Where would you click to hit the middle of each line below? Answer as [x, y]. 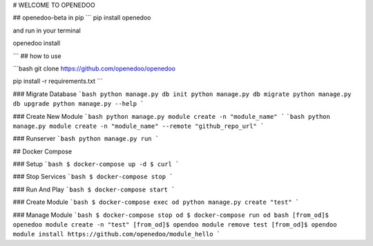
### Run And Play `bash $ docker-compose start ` [94, 189]
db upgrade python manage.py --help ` [78, 104]
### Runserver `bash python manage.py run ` [86, 139]
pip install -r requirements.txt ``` [58, 81]
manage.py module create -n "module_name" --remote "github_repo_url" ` [138, 126]
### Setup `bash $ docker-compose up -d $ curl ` [96, 164]
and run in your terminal [47, 30]
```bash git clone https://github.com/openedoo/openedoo [94, 68]
